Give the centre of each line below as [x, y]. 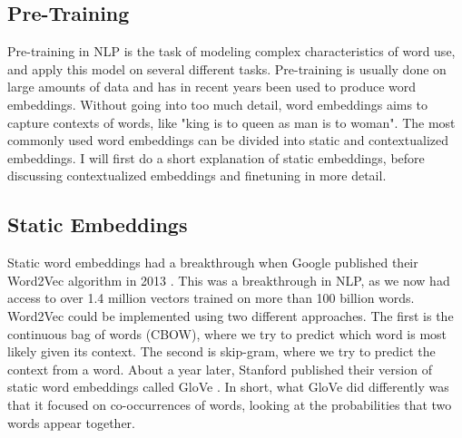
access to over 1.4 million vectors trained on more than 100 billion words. [211, 298]
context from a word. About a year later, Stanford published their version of [220, 369]
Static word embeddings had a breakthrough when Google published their [213, 263]
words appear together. [71, 422]
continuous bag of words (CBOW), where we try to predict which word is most [227, 333]
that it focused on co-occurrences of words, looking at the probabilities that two [230, 404]
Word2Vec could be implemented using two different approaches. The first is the [231, 315]
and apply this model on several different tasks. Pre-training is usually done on [227, 68]
